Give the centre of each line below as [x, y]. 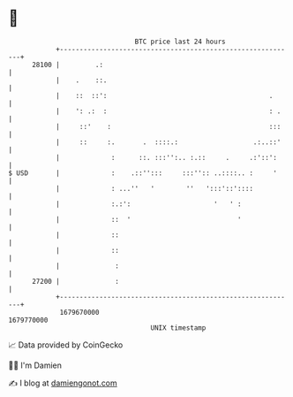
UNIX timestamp [178, 328]
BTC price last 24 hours [180, 42]
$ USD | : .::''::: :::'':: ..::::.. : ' [143, 173]
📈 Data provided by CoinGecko [66, 345]
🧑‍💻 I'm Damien [35, 365]
